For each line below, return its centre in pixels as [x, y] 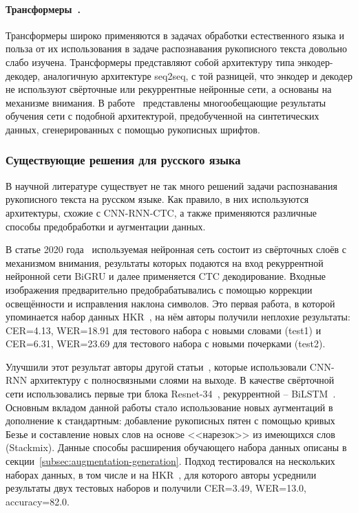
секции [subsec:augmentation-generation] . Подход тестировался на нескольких [170, 461]
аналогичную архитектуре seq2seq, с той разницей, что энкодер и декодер [198, 75]
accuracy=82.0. [38, 501]
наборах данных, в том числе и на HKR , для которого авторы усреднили [161, 474]
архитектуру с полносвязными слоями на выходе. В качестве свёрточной [182, 380]
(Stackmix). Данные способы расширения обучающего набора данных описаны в [176, 447]
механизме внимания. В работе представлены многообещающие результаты [166, 102]
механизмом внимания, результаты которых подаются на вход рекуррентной [165, 262]
